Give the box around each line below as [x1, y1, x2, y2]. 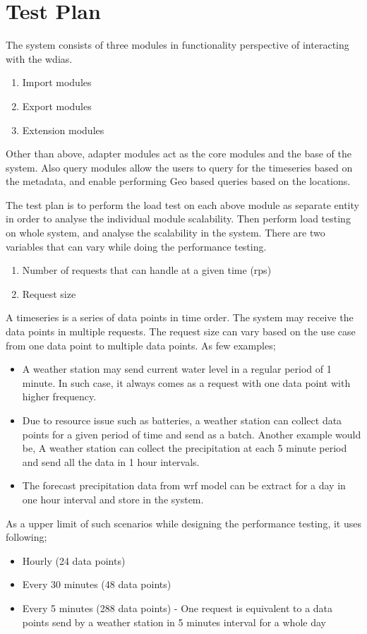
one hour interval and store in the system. [22, 491, 204, 506]
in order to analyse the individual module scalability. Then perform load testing [6, 211, 351, 226]
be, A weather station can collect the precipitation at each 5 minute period [22, 441, 347, 455]
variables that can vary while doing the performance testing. [6, 239, 267, 253]
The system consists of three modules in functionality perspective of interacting [6, 37, 349, 52]
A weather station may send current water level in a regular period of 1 [22, 361, 332, 376]
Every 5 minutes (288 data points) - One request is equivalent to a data [22, 600, 333, 615]
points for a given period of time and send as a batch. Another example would [22, 426, 361, 441]
